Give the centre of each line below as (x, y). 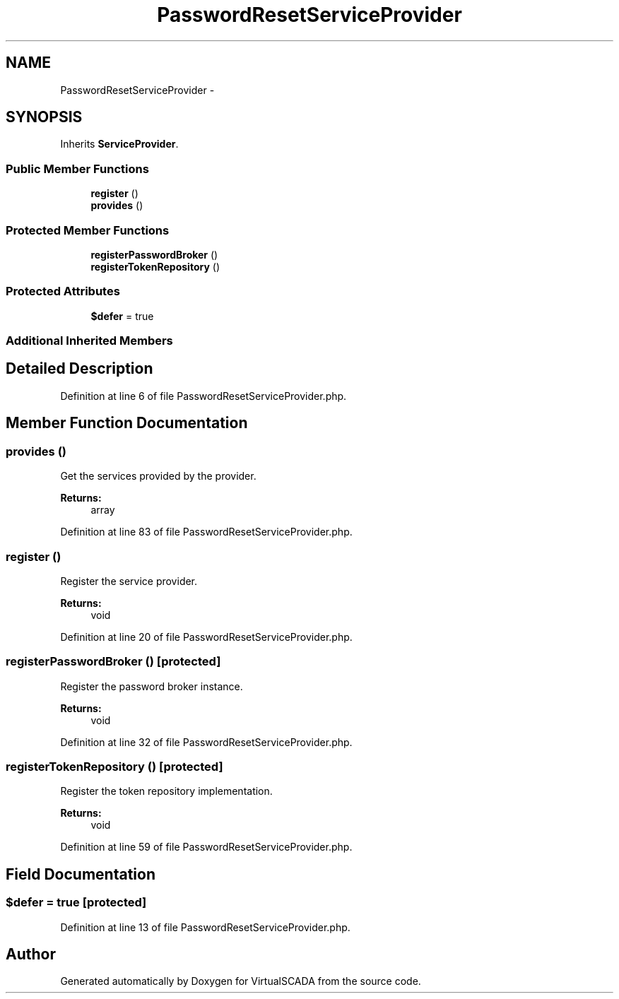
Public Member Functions (77, 169)
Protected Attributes (63, 291)
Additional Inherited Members (89, 341)
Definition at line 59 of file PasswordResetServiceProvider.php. (206, 847)
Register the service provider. (129, 581)
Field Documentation (81, 874)
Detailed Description (79, 369)
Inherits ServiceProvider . (119, 144)
